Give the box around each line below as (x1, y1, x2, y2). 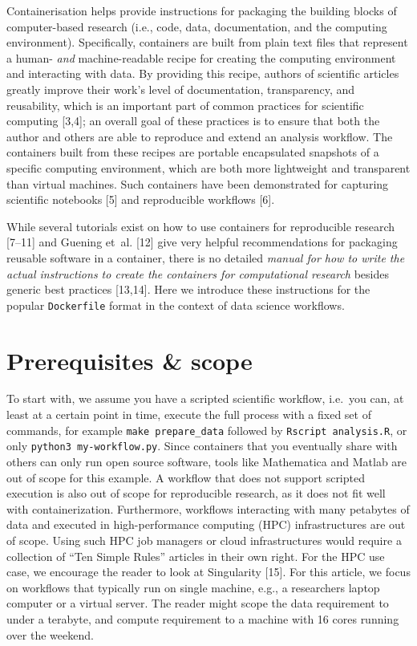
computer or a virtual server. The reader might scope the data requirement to (6, 595, 389, 611)
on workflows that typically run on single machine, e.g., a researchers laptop (6, 579, 380, 595)
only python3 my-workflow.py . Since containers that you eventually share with (6, 437, 398, 454)
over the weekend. (6, 626, 94, 643)
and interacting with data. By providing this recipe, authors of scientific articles (6, 65, 399, 82)
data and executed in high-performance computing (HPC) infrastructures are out (6, 516, 406, 533)
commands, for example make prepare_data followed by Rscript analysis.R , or (6, 421, 407, 438)
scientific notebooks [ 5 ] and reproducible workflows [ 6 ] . (6, 191, 275, 208)
